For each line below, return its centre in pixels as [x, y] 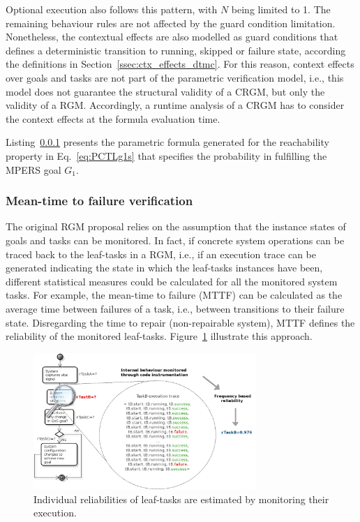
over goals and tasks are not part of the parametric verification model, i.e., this [175, 77]
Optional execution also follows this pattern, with [112, 9]
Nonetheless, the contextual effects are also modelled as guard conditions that [172, 37]
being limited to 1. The [281, 9]
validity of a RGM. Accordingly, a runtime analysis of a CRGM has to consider [175, 105]
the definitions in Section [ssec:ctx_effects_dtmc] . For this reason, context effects [180, 64]
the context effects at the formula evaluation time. [113, 118]
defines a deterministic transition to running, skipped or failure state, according [176, 50]
